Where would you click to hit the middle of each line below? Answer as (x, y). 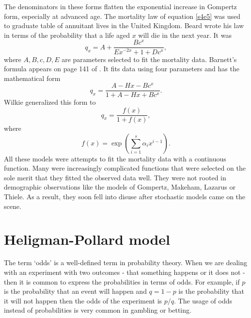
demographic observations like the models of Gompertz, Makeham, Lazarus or (120, 187)
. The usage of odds (203, 300)
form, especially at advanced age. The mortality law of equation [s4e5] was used (122, 16)
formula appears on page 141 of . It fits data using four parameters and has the (122, 69)
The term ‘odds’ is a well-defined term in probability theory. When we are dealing (126, 262)
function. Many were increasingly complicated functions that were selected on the (125, 168)
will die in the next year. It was (185, 35)
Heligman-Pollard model (87, 239)
